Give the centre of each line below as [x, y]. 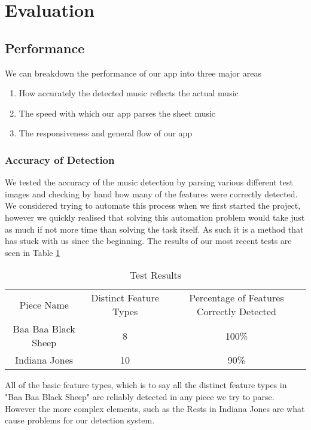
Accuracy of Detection [60, 159]
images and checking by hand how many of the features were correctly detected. [151, 193]
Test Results [155, 275]
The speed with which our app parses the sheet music [117, 113]
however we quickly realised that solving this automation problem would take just [155, 217]
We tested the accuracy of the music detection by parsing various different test [149, 182]
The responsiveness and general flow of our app [106, 133]
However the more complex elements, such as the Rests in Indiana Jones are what [155, 408]
